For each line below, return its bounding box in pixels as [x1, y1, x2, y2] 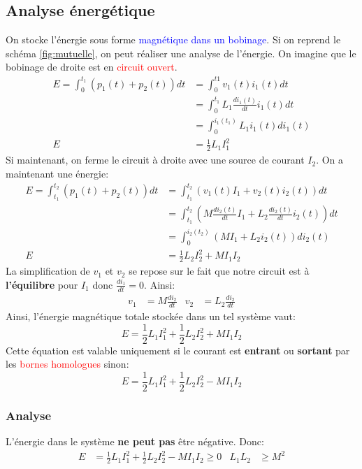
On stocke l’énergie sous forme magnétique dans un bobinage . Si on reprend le [6, 32, 341, 47]
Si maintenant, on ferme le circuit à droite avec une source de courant [6, 152, 305, 167]
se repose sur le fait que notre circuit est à [129, 264, 310, 278]
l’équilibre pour [6, 277, 78, 291]
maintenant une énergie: [6, 166, 109, 180]
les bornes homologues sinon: [6, 356, 129, 371]
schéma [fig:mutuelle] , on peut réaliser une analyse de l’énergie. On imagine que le [6, 45, 356, 60]
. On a [316, 152, 344, 167]
